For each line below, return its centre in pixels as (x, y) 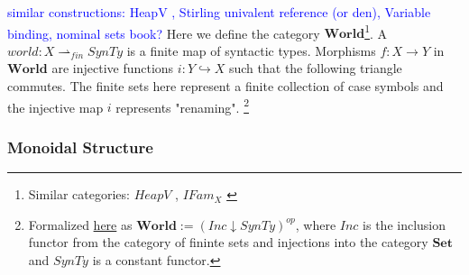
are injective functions (113, 68)
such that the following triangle (315, 68)
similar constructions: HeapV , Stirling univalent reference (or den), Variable (219, 12)
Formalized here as (80, 224)
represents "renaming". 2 (182, 105)
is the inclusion (405, 224)
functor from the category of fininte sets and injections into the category (228, 242)
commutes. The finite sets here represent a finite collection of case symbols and (225, 86)
